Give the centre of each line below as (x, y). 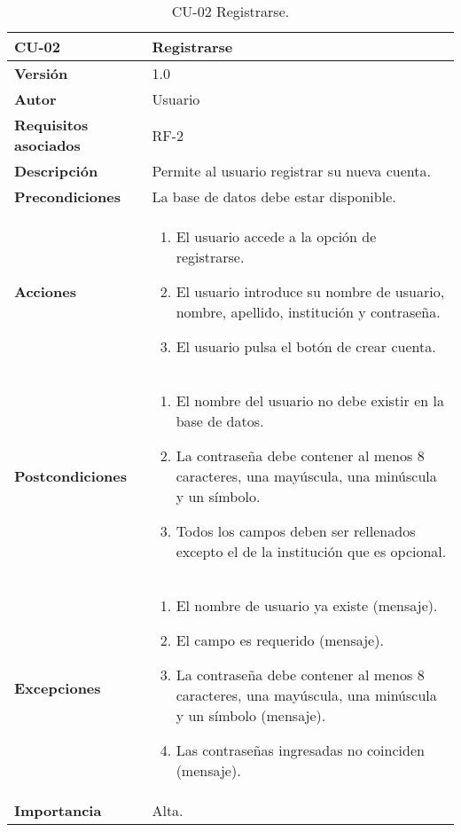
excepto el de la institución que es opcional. (311, 551)
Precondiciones (67, 196)
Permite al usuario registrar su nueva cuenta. (291, 171)
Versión (41, 73)
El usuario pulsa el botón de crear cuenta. (306, 346)
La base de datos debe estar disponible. (274, 196)
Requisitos (51, 125)
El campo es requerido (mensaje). (280, 640)
